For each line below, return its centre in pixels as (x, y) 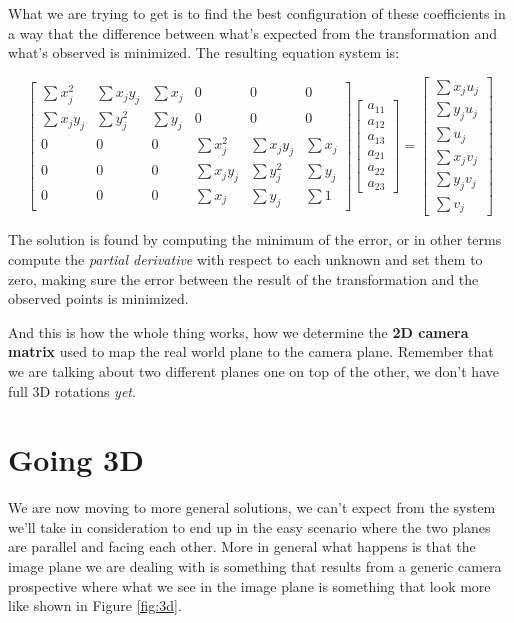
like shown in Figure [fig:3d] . (95, 605)
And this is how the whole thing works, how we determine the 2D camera (238, 331)
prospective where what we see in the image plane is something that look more (249, 585)
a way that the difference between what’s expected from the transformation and (253, 32)
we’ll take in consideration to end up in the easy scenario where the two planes (249, 526)
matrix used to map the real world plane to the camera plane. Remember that (251, 351)
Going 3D (76, 459)
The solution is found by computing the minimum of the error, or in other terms (255, 239)
